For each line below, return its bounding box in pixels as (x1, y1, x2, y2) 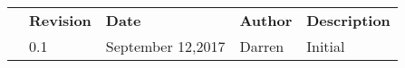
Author (239, 10, 293, 30)
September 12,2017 (105, 36, 226, 56)
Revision (29, 10, 92, 30)
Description (306, 10, 391, 30)
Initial (306, 36, 345, 56)
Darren (239, 36, 284, 56)
